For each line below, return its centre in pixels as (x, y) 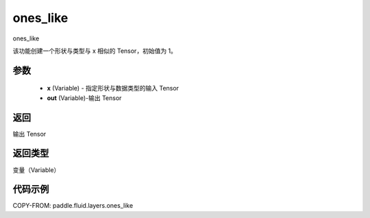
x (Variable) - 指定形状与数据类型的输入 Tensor (113, 88)
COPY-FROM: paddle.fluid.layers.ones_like (73, 206)
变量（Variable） (36, 170)
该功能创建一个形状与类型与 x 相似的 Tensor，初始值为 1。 (95, 51)
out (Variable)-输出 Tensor (84, 98)
